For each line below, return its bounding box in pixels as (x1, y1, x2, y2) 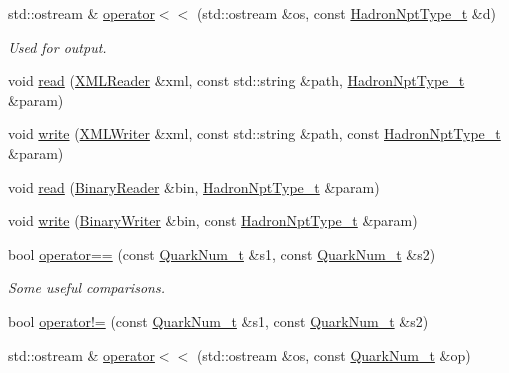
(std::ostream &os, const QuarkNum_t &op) (196, 344, 471, 365)
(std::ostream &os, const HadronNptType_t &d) (196, 3, 496, 23)
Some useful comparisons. (8, 277, 165, 298)
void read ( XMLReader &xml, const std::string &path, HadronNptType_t (8, 70, 465, 91)
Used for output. (8, 36, 107, 57)
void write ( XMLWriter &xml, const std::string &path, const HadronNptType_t (8, 123, 501, 144)
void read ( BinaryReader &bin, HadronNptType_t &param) (8, 176, 380, 197)
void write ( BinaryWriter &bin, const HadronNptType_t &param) (8, 210, 418, 231)
